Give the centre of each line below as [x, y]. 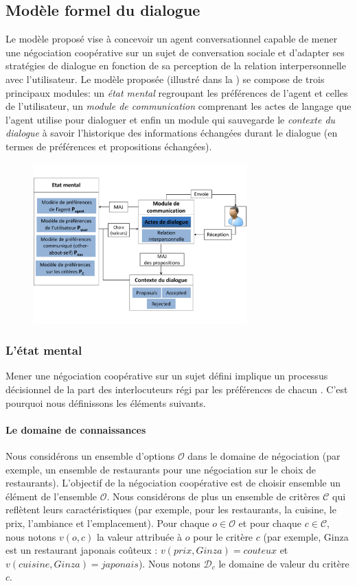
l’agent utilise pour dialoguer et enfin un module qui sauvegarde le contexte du [171, 119]
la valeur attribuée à [139, 536]
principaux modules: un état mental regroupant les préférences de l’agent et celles [177, 92]
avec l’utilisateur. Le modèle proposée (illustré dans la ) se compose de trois [165, 79]
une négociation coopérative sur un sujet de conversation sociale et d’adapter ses [175, 52]
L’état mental [44, 350]
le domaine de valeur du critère [284, 563]
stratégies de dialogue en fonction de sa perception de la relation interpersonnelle [176, 66]
